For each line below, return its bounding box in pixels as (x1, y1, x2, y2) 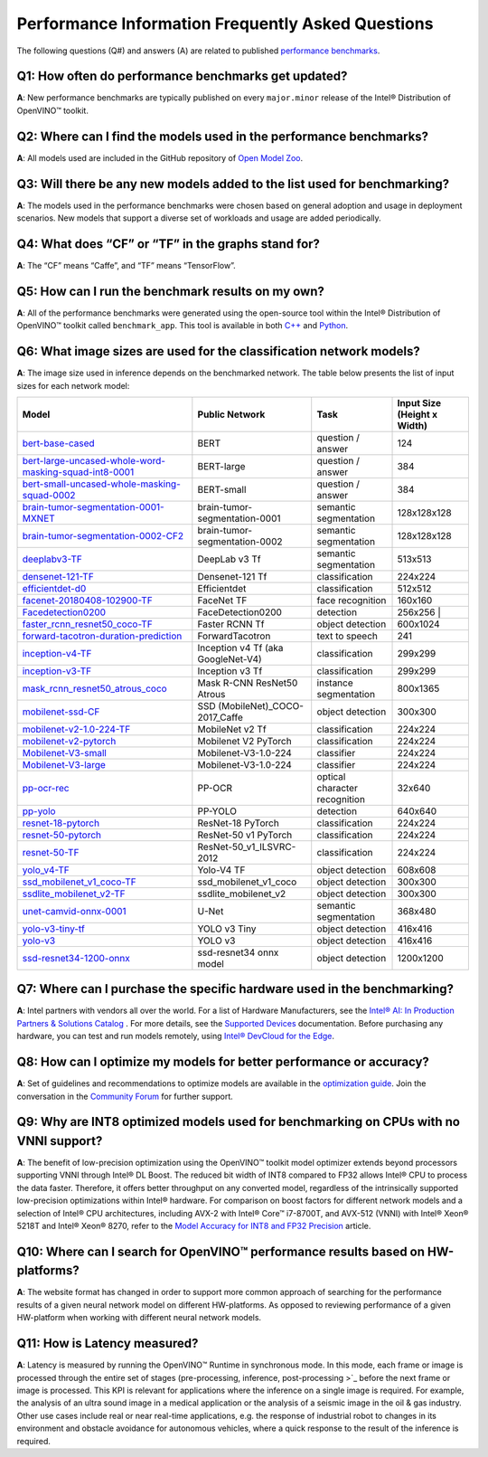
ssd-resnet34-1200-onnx (22, 951, 130, 964)
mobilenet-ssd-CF (22, 705, 100, 718)
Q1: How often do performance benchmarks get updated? (16, 69, 348, 84)
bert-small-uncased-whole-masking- (22, 478, 181, 490)
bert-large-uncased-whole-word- (22, 454, 166, 467)
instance (316, 676, 354, 689)
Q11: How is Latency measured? (16, 1336, 199, 1351)
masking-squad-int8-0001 (22, 466, 135, 478)
